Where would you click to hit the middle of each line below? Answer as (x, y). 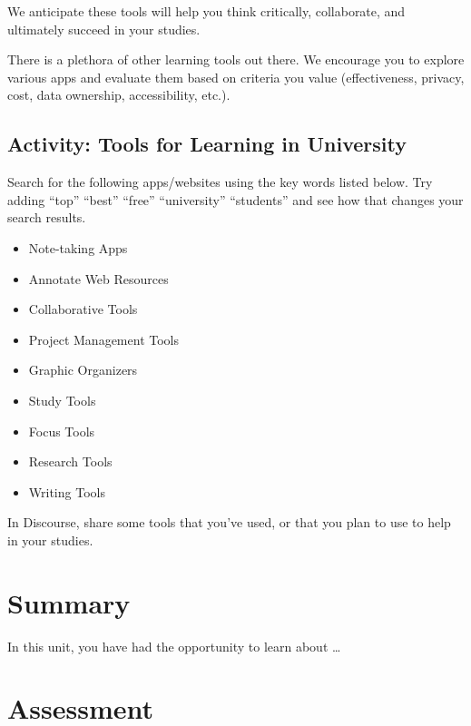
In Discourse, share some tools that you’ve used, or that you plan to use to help (229, 522)
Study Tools (62, 400)
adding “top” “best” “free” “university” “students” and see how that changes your (235, 199)
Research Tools (70, 461)
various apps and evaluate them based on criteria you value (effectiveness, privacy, (236, 77)
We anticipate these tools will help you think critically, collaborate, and (206, 11)
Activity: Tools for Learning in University (207, 144)
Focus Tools (62, 431)
